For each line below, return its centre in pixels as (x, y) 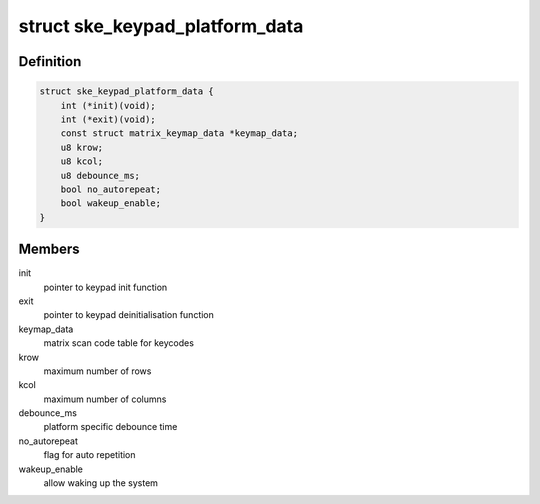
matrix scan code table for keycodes (119, 343)
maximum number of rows (97, 371)
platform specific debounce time (110, 427)
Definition (50, 61)
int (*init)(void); (108, 105)
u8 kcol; (82, 161)
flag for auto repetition (89, 455)
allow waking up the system (101, 483)
